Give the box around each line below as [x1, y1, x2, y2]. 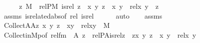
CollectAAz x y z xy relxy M [3, 20, 110, 30]
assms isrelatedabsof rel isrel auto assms [3, 10, 162, 21]
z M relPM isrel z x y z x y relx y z [19, 1, 159, 11]
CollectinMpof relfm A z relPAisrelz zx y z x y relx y [3, 29, 197, 40]
